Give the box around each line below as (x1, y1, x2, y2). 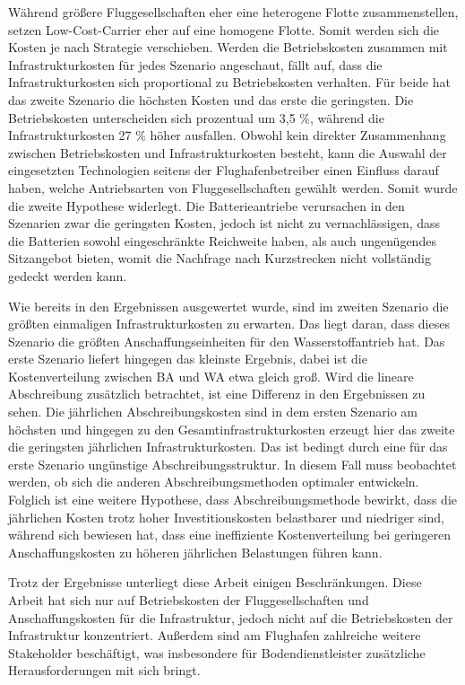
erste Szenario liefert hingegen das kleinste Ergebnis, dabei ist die (8, 349, 367, 368)
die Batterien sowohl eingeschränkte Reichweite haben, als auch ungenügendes (8, 231, 436, 250)
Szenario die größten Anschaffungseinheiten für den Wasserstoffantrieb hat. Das (8, 331, 445, 350)
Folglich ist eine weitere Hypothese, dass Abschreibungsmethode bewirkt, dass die (8, 490, 458, 509)
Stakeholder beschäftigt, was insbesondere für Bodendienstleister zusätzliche (8, 643, 426, 662)
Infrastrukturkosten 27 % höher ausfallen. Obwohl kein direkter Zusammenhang (8, 126, 446, 145)
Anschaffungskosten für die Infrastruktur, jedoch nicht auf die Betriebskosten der (8, 608, 453, 627)
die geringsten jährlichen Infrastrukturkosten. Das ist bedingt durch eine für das (8, 437, 448, 456)
